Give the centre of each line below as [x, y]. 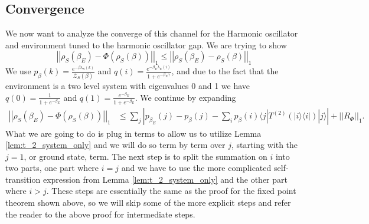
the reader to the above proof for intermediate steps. [100, 214]
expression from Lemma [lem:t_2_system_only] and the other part [165, 179]
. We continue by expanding [185, 97]
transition [23, 179]
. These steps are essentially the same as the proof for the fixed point [171, 191]
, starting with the [264, 145]
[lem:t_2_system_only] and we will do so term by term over [115, 145]
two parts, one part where [52, 168]
